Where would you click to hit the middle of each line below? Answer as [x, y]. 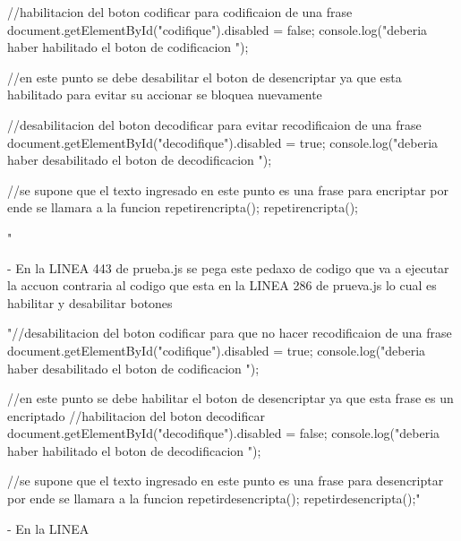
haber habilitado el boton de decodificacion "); [134, 450]
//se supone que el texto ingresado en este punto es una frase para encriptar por [228, 189]
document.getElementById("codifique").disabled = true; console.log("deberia [217, 350]
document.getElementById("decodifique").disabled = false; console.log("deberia [224, 433]
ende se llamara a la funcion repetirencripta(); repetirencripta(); [183, 207]
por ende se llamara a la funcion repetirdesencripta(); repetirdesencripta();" [214, 498]
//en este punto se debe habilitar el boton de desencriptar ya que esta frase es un [230, 398]
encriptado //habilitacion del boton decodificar [136, 415]
